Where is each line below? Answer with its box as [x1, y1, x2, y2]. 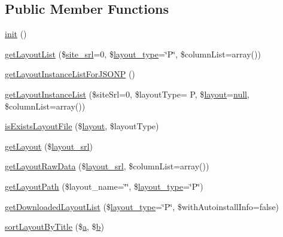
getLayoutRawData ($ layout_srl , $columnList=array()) [5, 160, 209, 172]
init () [5, 28, 27, 40]
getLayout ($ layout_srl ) [5, 139, 93, 152]
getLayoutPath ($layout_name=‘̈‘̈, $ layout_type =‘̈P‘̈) [5, 180, 203, 192]
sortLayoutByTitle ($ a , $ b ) [5, 220, 104, 233]
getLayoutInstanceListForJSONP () [5, 68, 135, 80]
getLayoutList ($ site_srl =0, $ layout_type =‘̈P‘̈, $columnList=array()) [5, 47, 261, 60]
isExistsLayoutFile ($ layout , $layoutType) [5, 120, 159, 132]
